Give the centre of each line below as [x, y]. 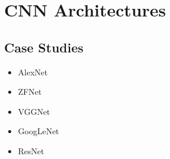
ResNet [31, 150]
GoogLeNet [39, 131]
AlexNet [33, 72]
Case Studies [44, 47]
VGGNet [34, 111]
